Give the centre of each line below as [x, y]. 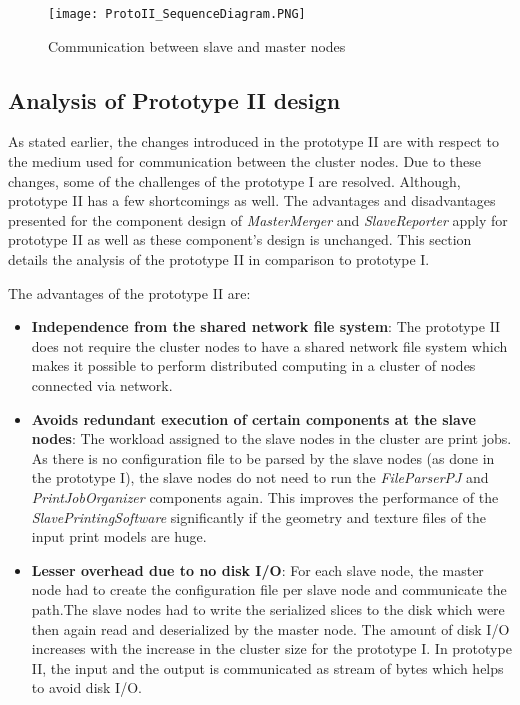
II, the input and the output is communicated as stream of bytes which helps [267, 667]
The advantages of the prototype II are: [129, 292]
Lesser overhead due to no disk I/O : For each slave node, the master [257, 569]
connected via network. [102, 384]
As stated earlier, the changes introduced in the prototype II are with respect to [253, 141]
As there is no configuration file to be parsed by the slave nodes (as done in [263, 457]
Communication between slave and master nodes [197, 45]
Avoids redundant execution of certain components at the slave [253, 418]
